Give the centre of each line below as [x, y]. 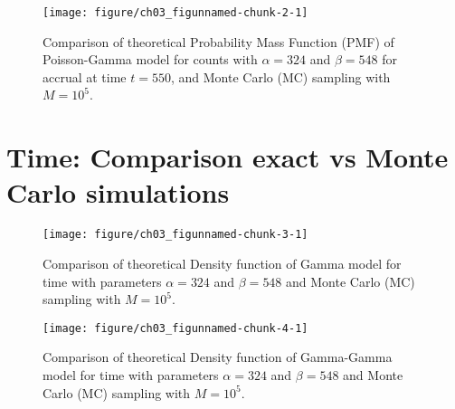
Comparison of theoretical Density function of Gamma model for [222, 263]
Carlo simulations [118, 192]
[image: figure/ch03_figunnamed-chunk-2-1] [175, 13]
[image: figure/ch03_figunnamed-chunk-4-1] [175, 328]
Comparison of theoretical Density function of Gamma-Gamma [218, 357]
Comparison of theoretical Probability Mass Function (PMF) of [218, 41]
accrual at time [85, 76]
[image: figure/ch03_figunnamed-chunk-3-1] [175, 235]
